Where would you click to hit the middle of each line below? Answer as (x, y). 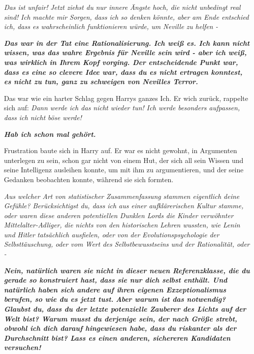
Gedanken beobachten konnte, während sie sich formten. (89, 179)
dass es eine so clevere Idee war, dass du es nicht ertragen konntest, (123, 72)
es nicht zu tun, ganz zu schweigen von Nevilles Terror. (101, 81)
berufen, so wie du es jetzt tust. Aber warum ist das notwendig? (115, 299)
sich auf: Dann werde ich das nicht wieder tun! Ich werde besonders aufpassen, (122, 108)
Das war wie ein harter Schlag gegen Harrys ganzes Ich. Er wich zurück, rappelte (126, 98)
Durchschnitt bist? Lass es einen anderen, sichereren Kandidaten (117, 338)
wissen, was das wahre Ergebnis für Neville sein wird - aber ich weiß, (126, 52)
